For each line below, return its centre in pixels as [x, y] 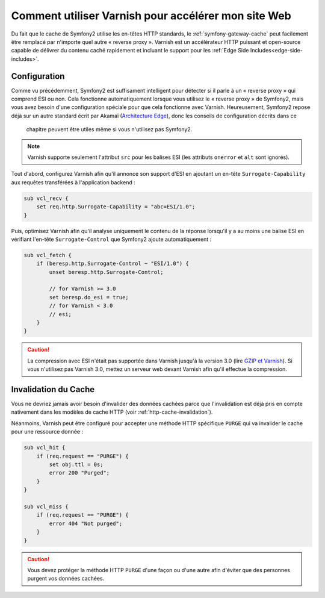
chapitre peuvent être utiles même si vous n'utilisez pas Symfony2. [109, 129]
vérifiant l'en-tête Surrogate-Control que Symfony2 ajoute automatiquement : [111, 239]
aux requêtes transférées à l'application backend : [73, 182]
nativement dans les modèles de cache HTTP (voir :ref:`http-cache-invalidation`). [112, 412]
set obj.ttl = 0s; [76, 465]
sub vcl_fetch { [48, 255]
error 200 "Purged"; [79, 473]
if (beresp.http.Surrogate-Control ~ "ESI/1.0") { [113, 264]
